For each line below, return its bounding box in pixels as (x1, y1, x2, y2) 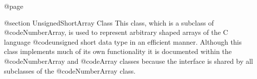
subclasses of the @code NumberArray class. (4, 65, 136, 76)
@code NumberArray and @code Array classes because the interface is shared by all (4, 55, 253, 66)
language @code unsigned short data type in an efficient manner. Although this (4, 36, 242, 47)
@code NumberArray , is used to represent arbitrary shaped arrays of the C (4, 27, 228, 37)
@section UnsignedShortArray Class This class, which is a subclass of (4, 17, 214, 27)
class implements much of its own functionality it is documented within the (4, 46, 232, 56)
